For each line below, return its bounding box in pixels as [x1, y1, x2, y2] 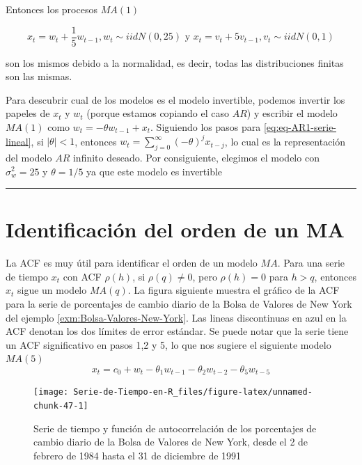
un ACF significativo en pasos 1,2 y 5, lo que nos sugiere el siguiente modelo [6, 337, 331, 352]
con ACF [63, 269, 102, 283]
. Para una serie [277, 255, 345, 270]
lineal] [6, 134, 31, 148]
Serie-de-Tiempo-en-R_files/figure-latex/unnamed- [73, 387, 313, 397]
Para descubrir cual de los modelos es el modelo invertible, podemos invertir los [6, 92, 345, 107]
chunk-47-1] [33, 401, 88, 411]
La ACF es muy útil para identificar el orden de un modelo [6, 255, 258, 270]
